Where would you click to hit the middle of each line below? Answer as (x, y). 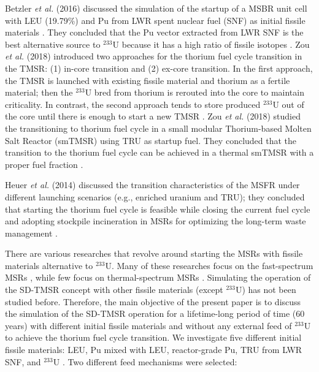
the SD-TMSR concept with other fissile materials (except (114, 290)
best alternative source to (53, 44)
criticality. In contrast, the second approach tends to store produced (133, 104)
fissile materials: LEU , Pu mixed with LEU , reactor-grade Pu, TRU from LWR (154, 350)
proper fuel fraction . (44, 164)
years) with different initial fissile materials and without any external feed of (148, 325)
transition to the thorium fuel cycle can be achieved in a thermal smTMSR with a (159, 152)
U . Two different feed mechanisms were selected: (145, 361)
